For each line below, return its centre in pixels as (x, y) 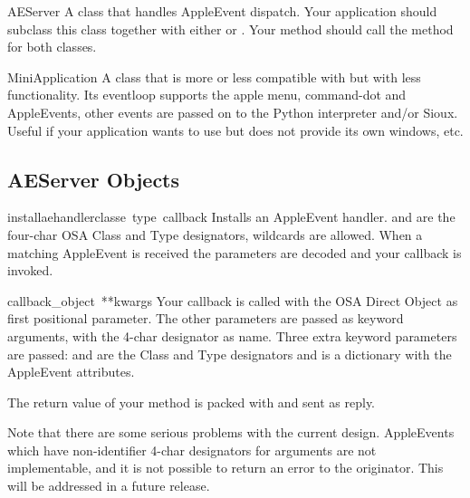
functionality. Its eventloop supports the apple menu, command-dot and (207, 95)
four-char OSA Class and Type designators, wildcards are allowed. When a (215, 234)
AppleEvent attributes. (71, 372)
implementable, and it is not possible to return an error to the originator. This (225, 468)
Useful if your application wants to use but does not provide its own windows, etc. (235, 130)
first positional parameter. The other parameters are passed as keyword (206, 318)
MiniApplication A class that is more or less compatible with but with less (214, 77)
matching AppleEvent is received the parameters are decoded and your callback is (235, 252)
